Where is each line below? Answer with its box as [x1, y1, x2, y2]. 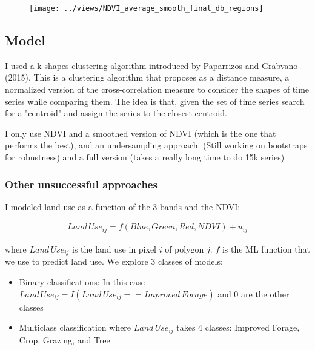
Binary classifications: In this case [19, 275, 145, 288]
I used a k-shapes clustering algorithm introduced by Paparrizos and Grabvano [5, 59, 298, 71]
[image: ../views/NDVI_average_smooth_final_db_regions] [29, 4, 264, 13]
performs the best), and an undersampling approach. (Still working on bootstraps [5, 139, 308, 151]
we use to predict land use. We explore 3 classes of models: [5, 255, 223, 268]
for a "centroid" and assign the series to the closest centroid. [5, 107, 227, 119]
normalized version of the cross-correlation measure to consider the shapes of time [5, 83, 310, 96]
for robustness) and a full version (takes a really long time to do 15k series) [5, 151, 285, 163]
